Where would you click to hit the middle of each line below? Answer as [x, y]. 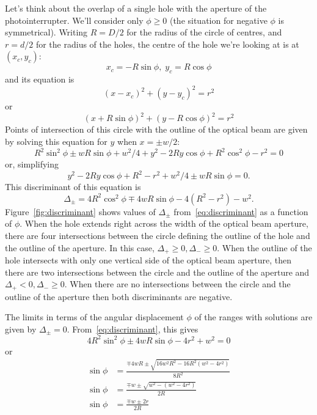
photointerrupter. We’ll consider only [74, 20]
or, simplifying [32, 164]
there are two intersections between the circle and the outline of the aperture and [157, 272]
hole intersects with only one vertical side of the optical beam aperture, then [148, 259]
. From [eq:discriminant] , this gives [133, 329]
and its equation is [40, 79]
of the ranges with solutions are [253, 317]
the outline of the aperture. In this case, [80, 247]
